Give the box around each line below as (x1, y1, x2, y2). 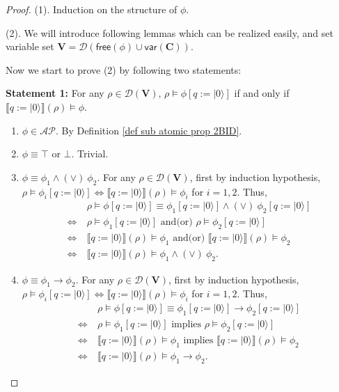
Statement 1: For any (6, 86, 104, 100)
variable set (6, 39, 54, 54)
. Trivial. (71, 146, 109, 161)
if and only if (234, 86, 290, 100)
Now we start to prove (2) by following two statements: (6, 62, 242, 77)
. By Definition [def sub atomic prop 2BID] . (55, 123, 242, 137)
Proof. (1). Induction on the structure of (6, 2, 178, 16)
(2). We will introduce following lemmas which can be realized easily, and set (6, 25, 333, 40)
